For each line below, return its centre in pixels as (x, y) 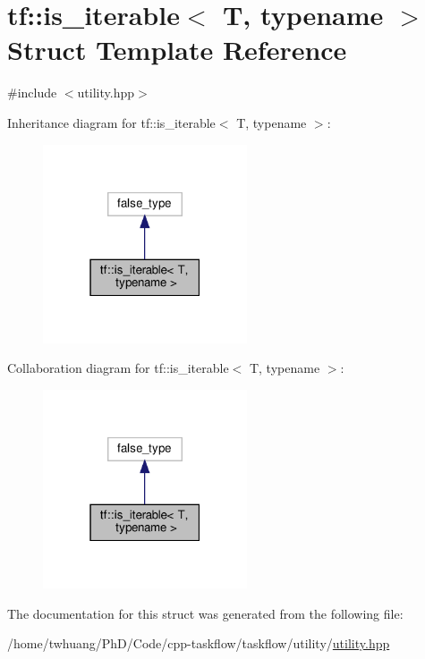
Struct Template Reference (177, 50)
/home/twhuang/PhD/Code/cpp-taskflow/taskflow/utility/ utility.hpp (199, 643)
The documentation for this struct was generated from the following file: (205, 613)
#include (32, 93)
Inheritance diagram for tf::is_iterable (111, 122)
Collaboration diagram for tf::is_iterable (118, 368)
